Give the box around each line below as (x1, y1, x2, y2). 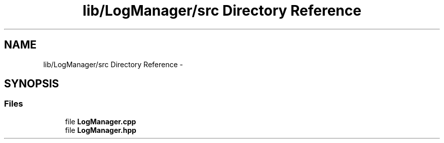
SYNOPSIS (4, 77, 59, 90)
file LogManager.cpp (65, 117, 136, 126)
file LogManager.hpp (65, 125, 136, 134)
